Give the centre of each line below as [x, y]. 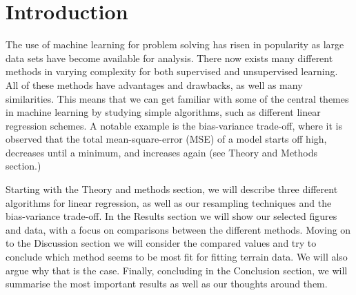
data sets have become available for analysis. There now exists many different [169, 58]
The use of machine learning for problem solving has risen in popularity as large [175, 44]
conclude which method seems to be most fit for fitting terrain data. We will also [177, 257]
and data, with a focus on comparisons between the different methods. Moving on [178, 229]
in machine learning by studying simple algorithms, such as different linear [163, 112]
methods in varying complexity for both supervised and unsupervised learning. [172, 71]
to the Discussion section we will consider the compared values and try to [161, 243]
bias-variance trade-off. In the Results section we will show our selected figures [171, 216]
